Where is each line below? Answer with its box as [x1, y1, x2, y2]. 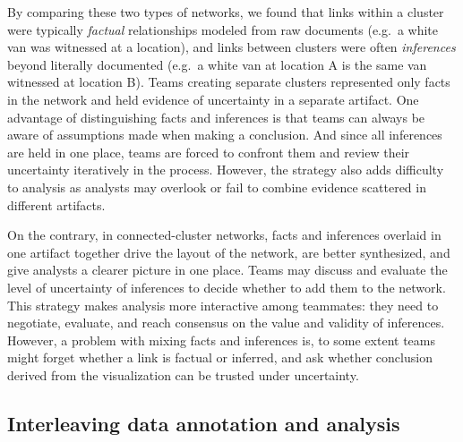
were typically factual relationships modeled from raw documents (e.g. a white [7, 20, 439, 38]
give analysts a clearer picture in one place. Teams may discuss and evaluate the [7, 260, 448, 279]
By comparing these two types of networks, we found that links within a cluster [7, 3, 444, 21]
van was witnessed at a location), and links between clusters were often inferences [7, 38, 456, 56]
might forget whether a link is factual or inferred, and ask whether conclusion [7, 348, 433, 367]
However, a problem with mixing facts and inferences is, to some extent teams [7, 330, 435, 349]
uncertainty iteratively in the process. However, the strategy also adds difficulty [7, 160, 444, 179]
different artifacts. [7, 195, 106, 214]
